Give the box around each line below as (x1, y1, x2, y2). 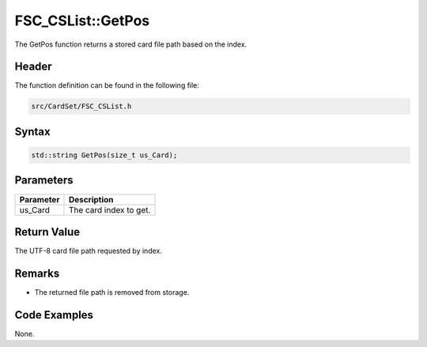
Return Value (14, 225, 81, 239)
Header (14, 60, 52, 74)
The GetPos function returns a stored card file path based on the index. (14, 40, 248, 49)
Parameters (14, 174, 74, 187)
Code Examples (14, 308, 94, 322)
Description (68, 194, 114, 205)
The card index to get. (68, 204, 151, 215)
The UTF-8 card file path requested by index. (14, 246, 162, 256)
